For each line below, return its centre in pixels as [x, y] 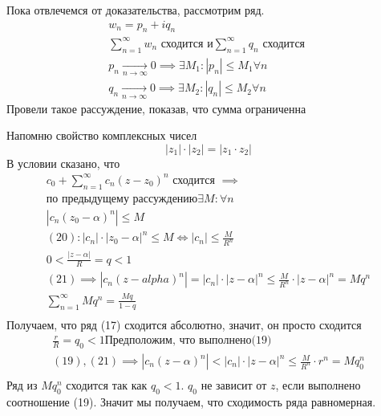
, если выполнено [318, 385]
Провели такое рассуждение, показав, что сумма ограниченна [156, 108]
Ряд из [22, 385]
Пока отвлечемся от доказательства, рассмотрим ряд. [136, 10]
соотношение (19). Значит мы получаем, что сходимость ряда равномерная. [191, 401]
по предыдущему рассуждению [122, 199]
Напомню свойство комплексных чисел [102, 135]
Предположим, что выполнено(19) [188, 341]
